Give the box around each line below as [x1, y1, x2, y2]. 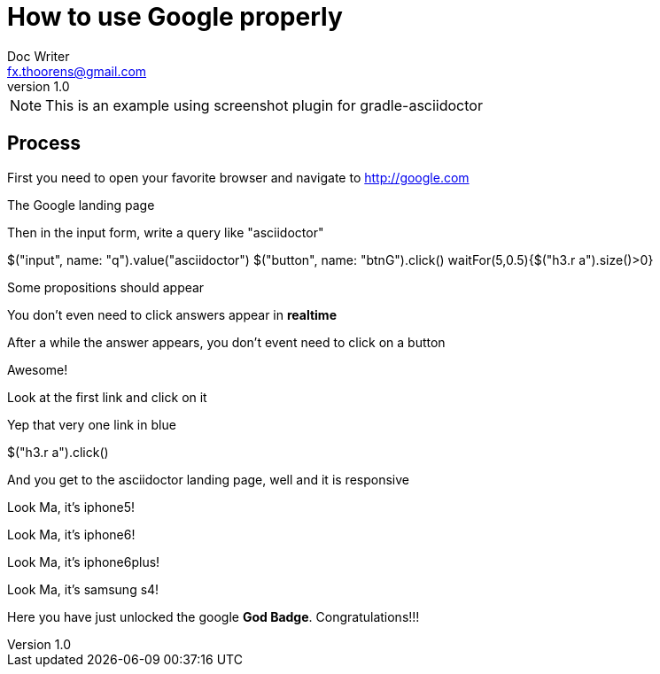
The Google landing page [7, 197, 155, 213]
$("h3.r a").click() [7, 444, 109, 460]
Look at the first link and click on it [7, 389, 207, 405]
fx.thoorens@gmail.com [7, 63, 147, 79]
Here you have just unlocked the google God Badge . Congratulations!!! [7, 608, 420, 624]
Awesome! [7, 361, 68, 377]
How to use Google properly [7, 2, 343, 32]
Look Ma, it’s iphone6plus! [7, 554, 160, 569]
